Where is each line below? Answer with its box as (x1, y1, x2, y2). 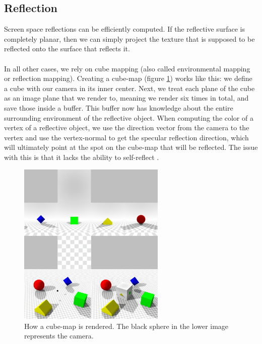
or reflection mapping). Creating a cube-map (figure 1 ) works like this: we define (4, 73, 252, 83)
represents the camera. (24, 330, 94, 341)
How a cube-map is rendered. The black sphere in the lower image (24, 320, 229, 331)
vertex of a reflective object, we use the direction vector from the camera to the (4, 122, 249, 133)
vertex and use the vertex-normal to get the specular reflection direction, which (4, 132, 249, 142)
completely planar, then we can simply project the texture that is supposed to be (4, 33, 255, 44)
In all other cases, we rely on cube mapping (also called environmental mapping (4, 63, 250, 73)
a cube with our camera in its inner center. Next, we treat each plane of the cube (4, 82, 255, 93)
